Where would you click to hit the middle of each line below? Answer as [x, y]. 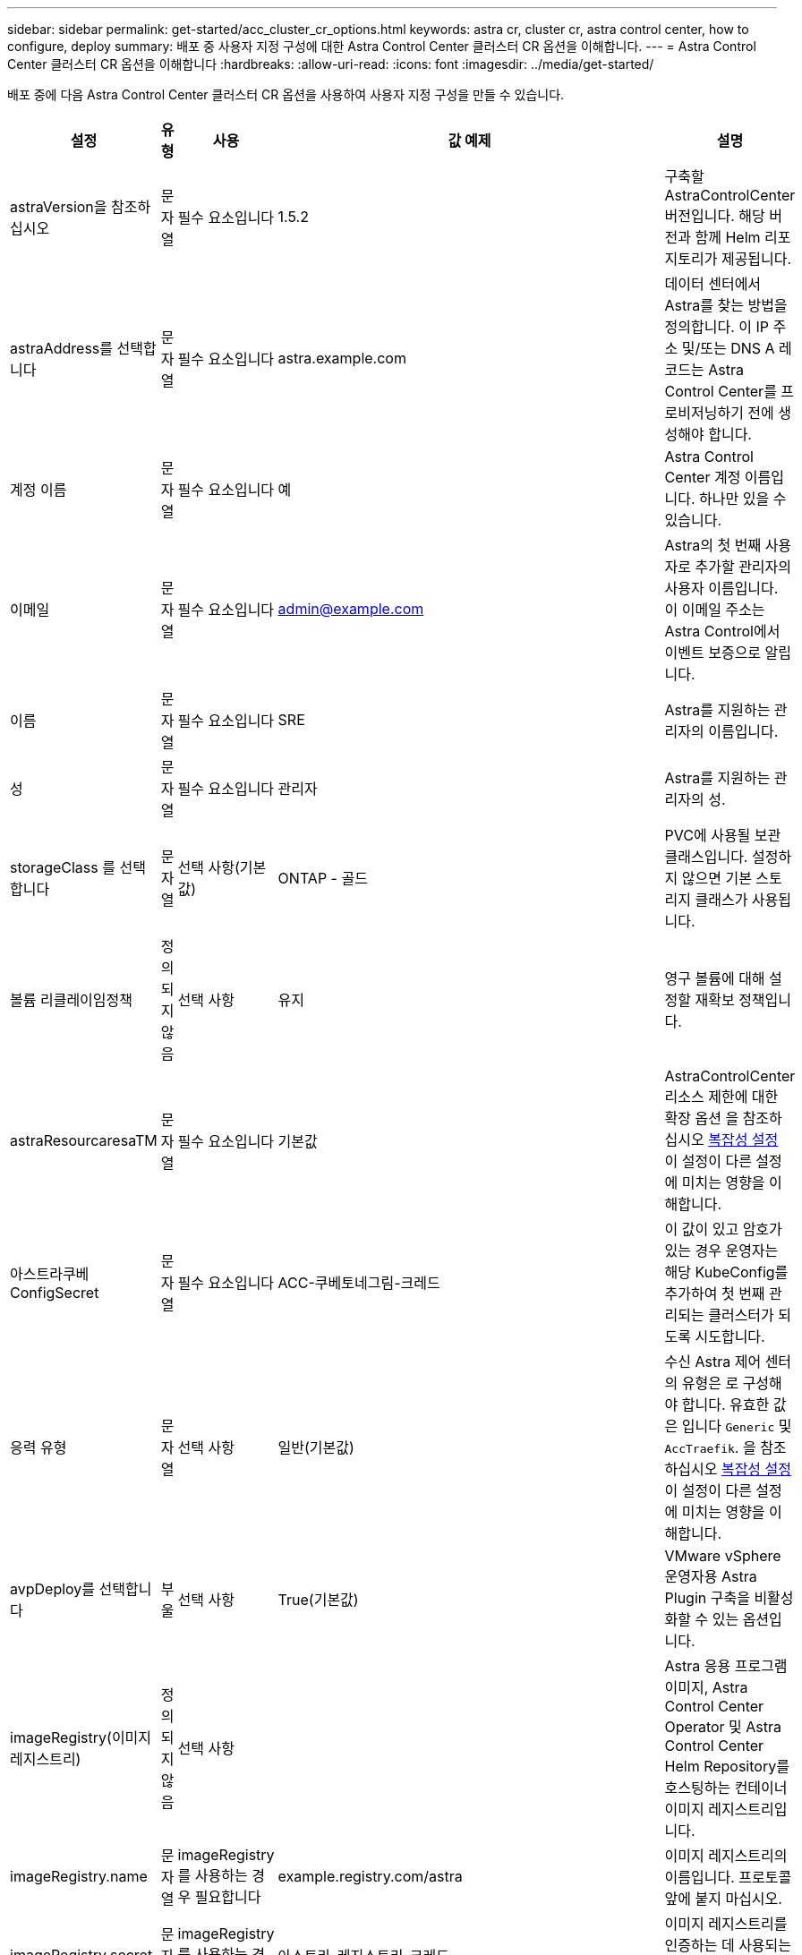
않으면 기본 [717, 878]
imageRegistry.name [79, 1876]
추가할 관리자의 [743, 567]
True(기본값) [318, 1600]
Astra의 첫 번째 [713, 545]
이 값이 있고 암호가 [723, 1229]
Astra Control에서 [722, 631]
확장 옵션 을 [702, 1118]
